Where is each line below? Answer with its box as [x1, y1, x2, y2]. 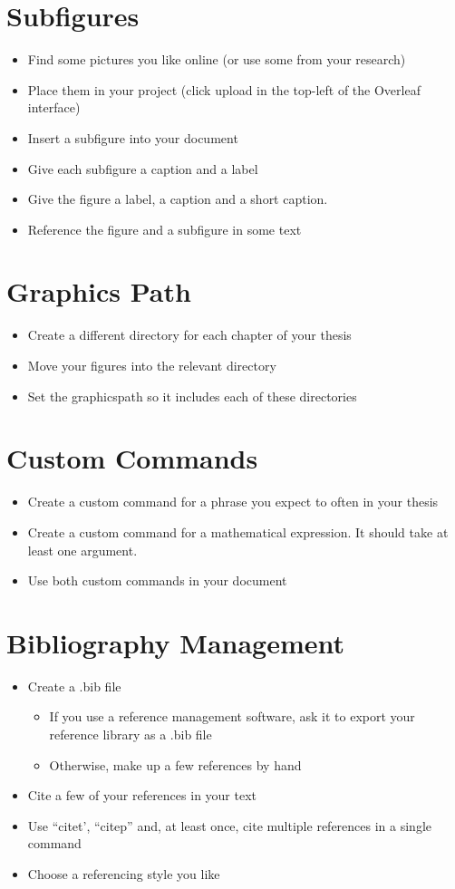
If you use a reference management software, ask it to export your [49, 707, 415, 726]
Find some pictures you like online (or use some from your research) [27, 50, 406, 69]
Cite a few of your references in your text [27, 786, 257, 805]
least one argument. [27, 540, 138, 559]
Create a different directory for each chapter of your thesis [27, 325, 352, 344]
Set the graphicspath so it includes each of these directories [27, 386, 357, 405]
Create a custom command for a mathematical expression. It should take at [27, 522, 449, 541]
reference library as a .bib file [49, 725, 212, 743]
